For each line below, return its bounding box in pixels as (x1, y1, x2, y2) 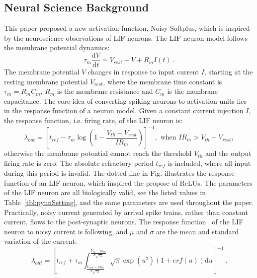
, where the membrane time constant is (103, 76, 222, 86)
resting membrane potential (4, 76, 88, 86)
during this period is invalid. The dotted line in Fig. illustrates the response (4, 168, 235, 178)
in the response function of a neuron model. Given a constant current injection (4, 105, 244, 116)
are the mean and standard (156, 226, 239, 236)
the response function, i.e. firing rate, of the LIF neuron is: (4, 115, 182, 126)
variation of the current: (4, 236, 77, 246)
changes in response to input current (87, 67, 199, 77)
